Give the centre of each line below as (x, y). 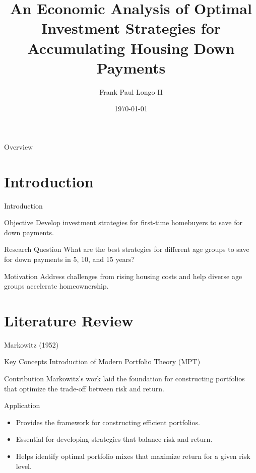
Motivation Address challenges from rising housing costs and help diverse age (123, 276)
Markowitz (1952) (31, 344)
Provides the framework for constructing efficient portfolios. (108, 422)
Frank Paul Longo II (131, 91)
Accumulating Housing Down (131, 48)
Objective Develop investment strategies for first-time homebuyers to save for (123, 222)
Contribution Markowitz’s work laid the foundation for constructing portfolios (124, 379)
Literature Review (69, 320)
